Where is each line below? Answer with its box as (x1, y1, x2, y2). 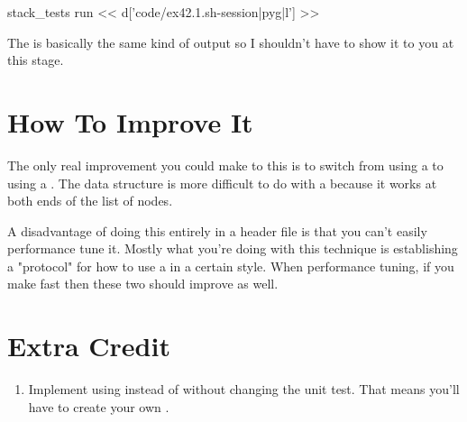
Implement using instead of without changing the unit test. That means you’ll (28, 380, 460, 399)
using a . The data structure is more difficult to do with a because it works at (7, 173, 437, 192)
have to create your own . (28, 397, 169, 416)
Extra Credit (7, 327, 170, 364)
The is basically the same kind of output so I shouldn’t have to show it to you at (7, 32, 454, 51)
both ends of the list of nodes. (7, 191, 173, 210)
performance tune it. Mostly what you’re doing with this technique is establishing (7, 239, 458, 258)
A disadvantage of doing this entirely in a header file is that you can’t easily (7, 221, 427, 240)
